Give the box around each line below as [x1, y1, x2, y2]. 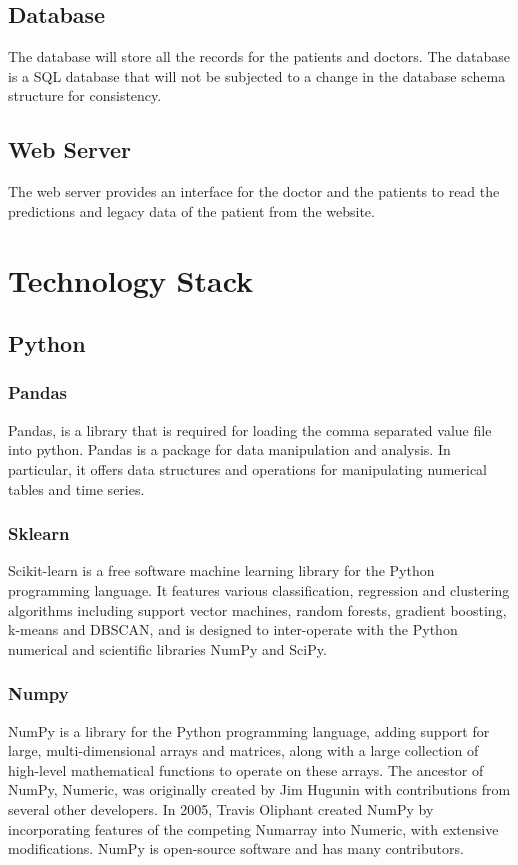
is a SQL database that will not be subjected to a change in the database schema [8, 65, 506, 86]
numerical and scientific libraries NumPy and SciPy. [8, 638, 327, 659]
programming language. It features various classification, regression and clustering [8, 579, 510, 600]
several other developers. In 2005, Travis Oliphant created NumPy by [8, 798, 434, 819]
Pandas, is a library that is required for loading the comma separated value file [8, 419, 492, 440]
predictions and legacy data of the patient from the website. [8, 200, 375, 221]
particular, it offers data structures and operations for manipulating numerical [8, 458, 488, 479]
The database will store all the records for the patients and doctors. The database [8, 46, 510, 67]
